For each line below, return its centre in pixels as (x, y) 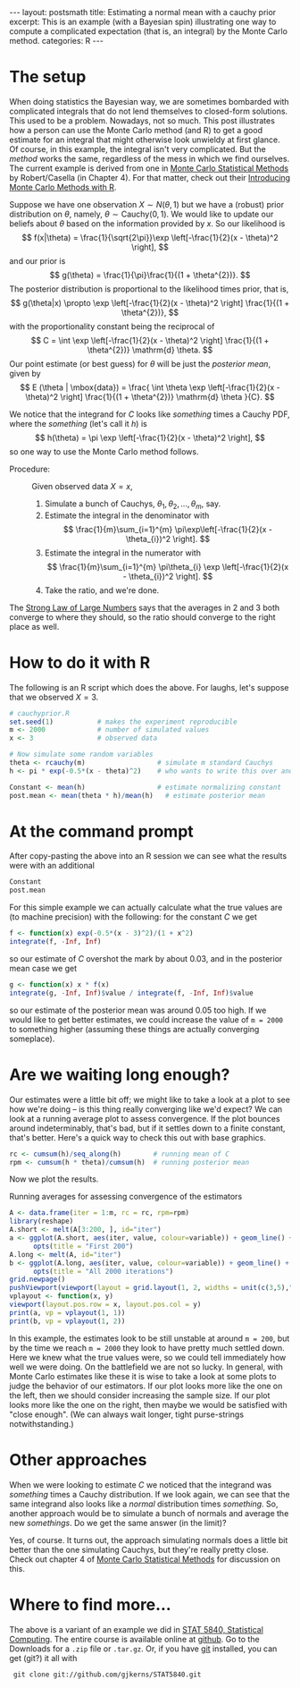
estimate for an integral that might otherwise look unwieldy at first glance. (145, 140)
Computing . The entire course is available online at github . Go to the (135, 1639)
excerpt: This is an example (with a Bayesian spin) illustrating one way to (143, 21)
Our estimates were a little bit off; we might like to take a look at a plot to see (150, 1099)
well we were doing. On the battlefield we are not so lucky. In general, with (146, 1367)
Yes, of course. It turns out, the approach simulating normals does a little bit (149, 1540)
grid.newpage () (37, 1280)
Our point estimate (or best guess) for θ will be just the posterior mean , (140, 363)
